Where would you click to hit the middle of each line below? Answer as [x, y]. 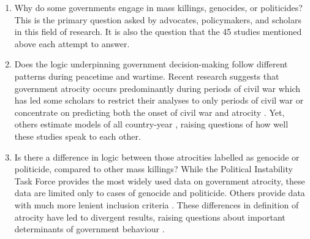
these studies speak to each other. [77, 136]
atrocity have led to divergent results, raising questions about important [150, 217]
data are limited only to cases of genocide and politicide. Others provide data [160, 193]
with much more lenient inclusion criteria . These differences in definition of [157, 204]
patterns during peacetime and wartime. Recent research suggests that [147, 76]
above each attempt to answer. [72, 43]
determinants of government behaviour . [89, 229]
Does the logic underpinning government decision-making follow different [151, 64]
